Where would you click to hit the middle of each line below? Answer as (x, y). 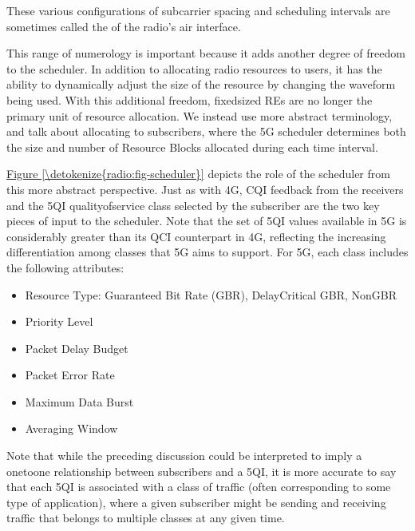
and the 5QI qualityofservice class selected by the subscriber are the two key (193, 205)
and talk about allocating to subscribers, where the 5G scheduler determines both (206, 131)
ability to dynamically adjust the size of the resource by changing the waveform (201, 84)
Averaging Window (71, 428)
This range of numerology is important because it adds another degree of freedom (206, 53)
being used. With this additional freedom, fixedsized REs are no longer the (190, 99)
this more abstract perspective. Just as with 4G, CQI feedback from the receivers (205, 189)
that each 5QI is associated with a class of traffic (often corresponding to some (199, 487)
